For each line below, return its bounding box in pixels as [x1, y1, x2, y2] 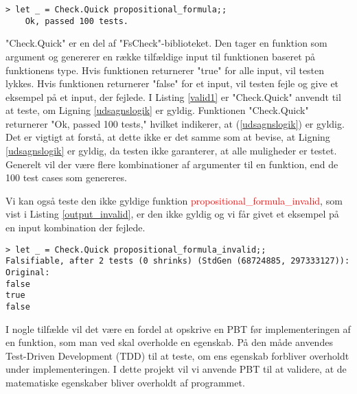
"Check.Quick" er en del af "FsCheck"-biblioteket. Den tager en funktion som [5, 36, 327, 50]
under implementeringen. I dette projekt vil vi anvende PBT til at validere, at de [5, 362, 347, 376]
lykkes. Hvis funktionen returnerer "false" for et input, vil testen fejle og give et [5, 76, 339, 91]
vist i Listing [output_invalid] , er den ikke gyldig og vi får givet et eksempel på [5, 207, 339, 221]
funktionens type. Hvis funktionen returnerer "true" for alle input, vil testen [5, 62, 325, 77]
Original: [5, 267, 50, 277]
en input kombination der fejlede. [5, 220, 146, 235]
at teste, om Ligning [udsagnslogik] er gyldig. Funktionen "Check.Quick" [5, 103, 309, 117]
